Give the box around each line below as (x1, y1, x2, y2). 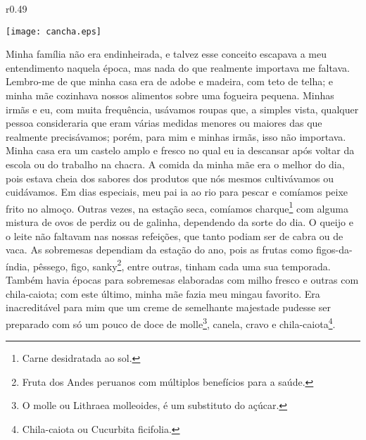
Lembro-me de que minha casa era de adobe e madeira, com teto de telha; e (6, 74, 334, 89)
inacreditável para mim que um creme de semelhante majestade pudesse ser (6, 300, 332, 315)
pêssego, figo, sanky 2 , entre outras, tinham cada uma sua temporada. (32, 256, 331, 273)
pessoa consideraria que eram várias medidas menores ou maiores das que (6, 115, 322, 130)
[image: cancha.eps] (6, 26, 102, 37)
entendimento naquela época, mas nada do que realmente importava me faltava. (6, 60, 350, 75)
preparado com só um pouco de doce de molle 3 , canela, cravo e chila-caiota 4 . (6, 314, 336, 331)
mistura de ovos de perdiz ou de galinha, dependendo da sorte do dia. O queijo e (6, 215, 353, 230)
